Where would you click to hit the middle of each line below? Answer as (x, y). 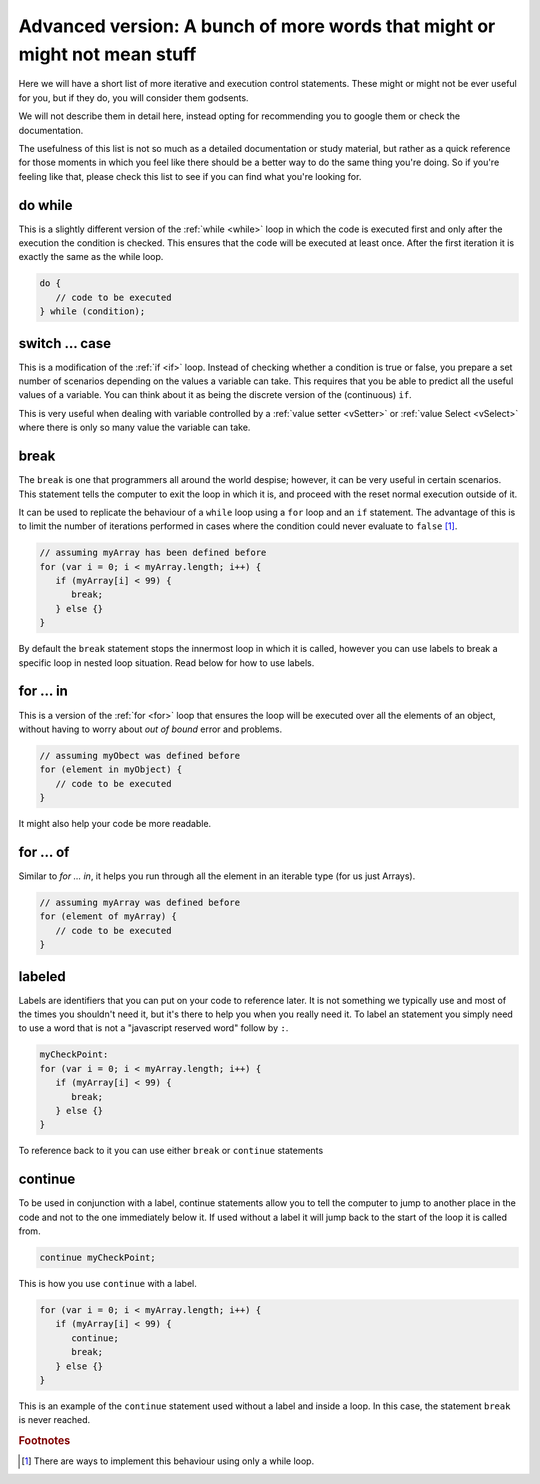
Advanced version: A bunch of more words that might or (257, 26)
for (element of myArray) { (108, 916)
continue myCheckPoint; (98, 1257)
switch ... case (65, 343)
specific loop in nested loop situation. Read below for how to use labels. (166, 662)
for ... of (44, 851)
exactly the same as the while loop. (91, 257)
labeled (42, 976)
